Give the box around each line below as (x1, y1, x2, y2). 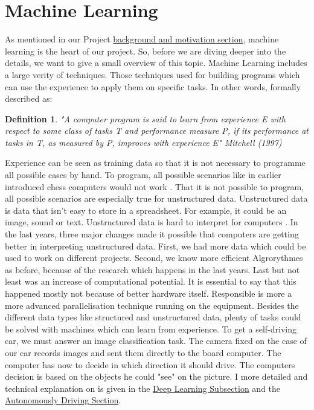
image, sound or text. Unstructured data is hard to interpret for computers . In (5, 216, 298, 228)
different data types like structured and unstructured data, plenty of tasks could (5, 311, 301, 323)
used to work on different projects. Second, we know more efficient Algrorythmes (5, 251, 303, 264)
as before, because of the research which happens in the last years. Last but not (5, 263, 300, 276)
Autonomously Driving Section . (5, 394, 121, 406)
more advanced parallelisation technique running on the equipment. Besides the (5, 299, 299, 311)
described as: (5, 92, 53, 105)
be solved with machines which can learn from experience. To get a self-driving (5, 322, 296, 335)
